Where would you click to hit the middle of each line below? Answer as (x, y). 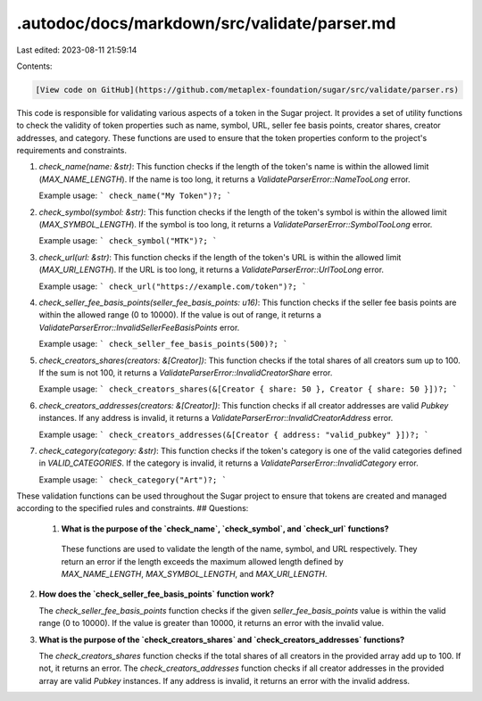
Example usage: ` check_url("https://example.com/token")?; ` (173, 286)
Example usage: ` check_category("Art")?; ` (133, 479)
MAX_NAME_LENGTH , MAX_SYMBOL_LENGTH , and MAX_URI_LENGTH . (194, 574)
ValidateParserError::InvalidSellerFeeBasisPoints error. (139, 327)
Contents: (34, 66)
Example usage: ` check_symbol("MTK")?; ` (128, 241)
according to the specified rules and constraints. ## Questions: (133, 508)
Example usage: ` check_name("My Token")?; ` (135, 195)
